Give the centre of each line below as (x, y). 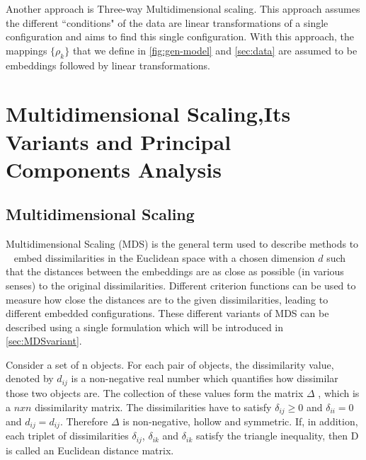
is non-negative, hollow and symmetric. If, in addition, (240, 421)
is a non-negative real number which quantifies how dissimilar (205, 378)
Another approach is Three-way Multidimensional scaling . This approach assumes (183, 8)
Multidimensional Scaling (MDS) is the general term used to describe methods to (182, 244)
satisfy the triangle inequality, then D (277, 436)
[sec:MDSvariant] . (44, 341)
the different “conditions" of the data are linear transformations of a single (167, 22)
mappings (27, 50)
